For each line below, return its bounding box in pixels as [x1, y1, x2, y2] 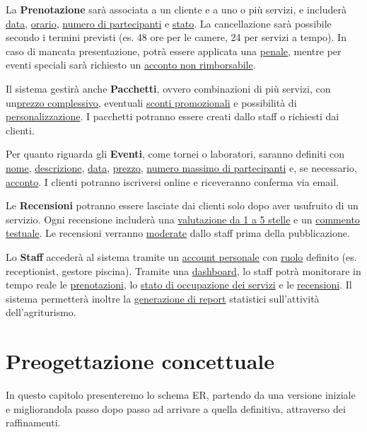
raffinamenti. [6, 415, 61, 430]
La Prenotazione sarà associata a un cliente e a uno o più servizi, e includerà [6, 2, 346, 16]
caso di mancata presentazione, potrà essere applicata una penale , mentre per [6, 43, 342, 58]
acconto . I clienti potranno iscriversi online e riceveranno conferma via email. [6, 174, 339, 189]
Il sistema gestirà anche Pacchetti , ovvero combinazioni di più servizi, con [6, 81, 331, 95]
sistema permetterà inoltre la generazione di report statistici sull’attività [6, 291, 320, 305]
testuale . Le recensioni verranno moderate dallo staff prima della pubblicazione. [6, 226, 350, 240]
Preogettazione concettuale [6, 346, 275, 375]
